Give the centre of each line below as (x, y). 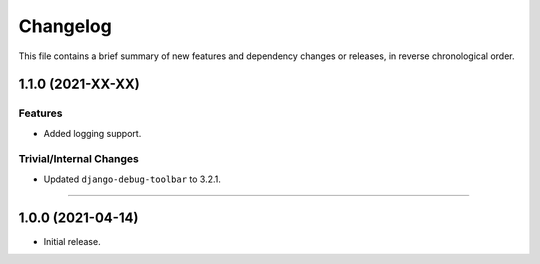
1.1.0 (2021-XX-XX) (79, 84)
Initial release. (72, 241)
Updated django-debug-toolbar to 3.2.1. (132, 179)
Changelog (65, 26)
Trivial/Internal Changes (79, 159)
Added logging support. (92, 133)
